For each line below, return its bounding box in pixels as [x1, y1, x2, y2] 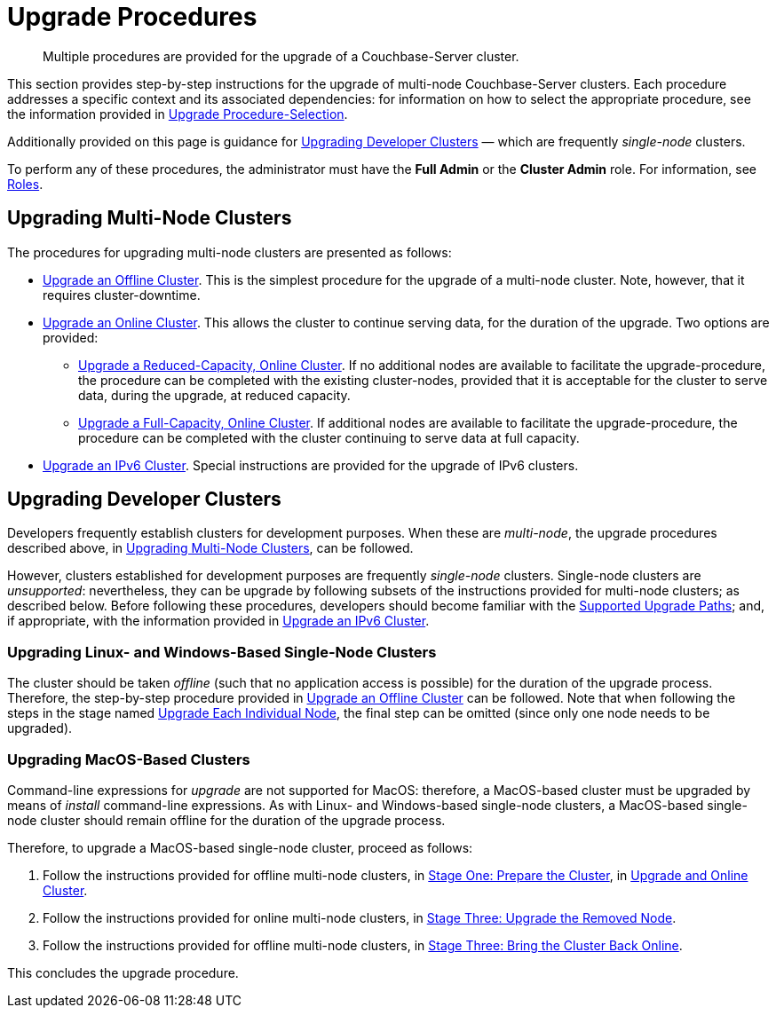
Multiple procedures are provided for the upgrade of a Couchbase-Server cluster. [43, 48, 519, 64]
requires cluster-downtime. [43, 287, 201, 303]
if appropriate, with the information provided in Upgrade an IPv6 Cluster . [7, 613, 430, 629]
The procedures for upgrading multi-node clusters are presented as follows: [7, 244, 452, 260]
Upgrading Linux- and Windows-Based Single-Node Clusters [7, 642, 437, 661]
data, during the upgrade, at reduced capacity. [78, 387, 351, 403]
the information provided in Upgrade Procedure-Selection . [7, 106, 348, 122]
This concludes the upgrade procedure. [7, 964, 239, 980]
